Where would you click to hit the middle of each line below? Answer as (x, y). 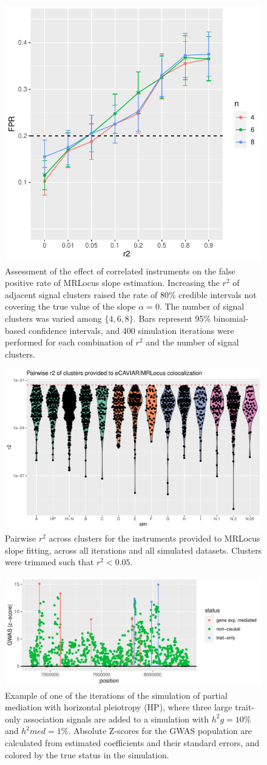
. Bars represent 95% (172, 318)
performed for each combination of (69, 342)
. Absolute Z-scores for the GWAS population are (160, 731)
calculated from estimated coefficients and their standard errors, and (132, 743)
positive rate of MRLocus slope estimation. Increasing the (112, 283)
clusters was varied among (53, 318)
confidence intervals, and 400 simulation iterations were (131, 330)
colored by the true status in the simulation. (87, 754)
